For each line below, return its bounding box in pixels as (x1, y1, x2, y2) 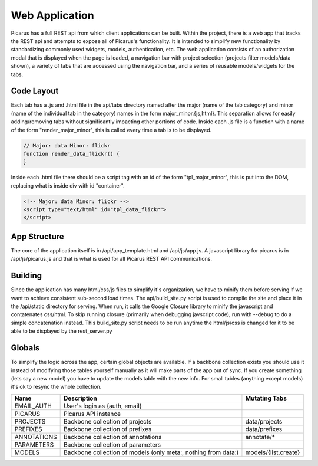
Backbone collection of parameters (63, 440, 161, 448)
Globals (11, 343, 40, 353)
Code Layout (11, 86, 59, 96)
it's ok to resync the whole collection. (11, 383, 102, 390)
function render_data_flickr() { (23, 150, 120, 157)
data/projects (245, 417, 283, 425)
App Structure (11, 231, 64, 241)
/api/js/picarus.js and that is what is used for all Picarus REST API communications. (11, 255, 212, 262)
